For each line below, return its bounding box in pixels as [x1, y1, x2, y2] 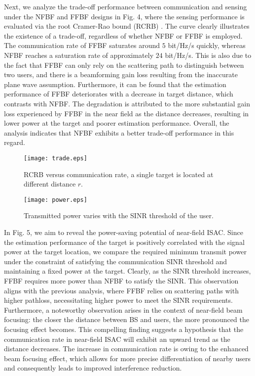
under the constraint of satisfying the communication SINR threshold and [4, 256, 227, 266]
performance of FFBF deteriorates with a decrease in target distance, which [4, 89, 233, 99]
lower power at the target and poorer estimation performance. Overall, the [4, 118, 229, 128]
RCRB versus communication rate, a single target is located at [24, 169, 214, 179]
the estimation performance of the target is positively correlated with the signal [4, 236, 245, 247]
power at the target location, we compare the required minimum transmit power [4, 246, 247, 257]
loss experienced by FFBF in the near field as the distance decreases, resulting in [4, 108, 249, 118]
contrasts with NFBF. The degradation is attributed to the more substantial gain [4, 98, 250, 108]
